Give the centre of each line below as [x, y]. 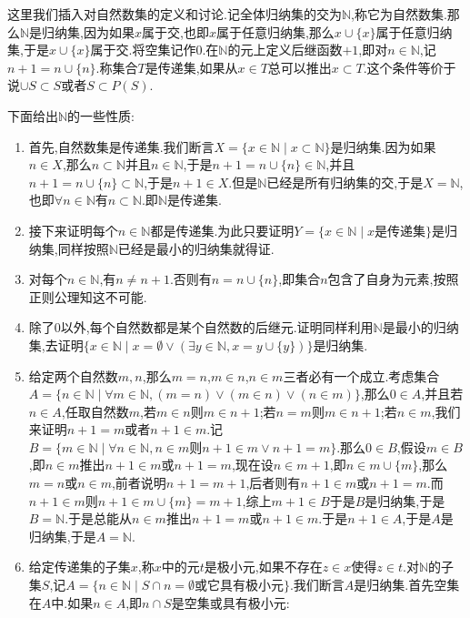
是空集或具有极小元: [230, 602]
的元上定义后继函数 [285, 50]
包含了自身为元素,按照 [393, 279]
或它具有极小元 [239, 587]
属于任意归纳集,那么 [275, 31]
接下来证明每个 [73, 230]
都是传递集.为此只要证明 [222, 230]
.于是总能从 [99, 518]
